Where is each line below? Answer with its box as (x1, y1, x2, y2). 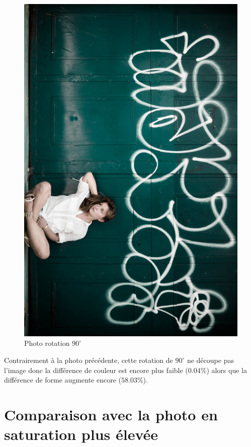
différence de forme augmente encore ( (4, 375, 122, 385)
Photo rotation (24, 338, 70, 348)
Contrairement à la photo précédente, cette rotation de (4, 355, 173, 365)
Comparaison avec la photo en (4, 404, 218, 424)
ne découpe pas (187, 355, 234, 365)
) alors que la (206, 364, 247, 375)
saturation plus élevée (4, 424, 158, 444)
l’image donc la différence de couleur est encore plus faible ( (4, 364, 188, 375)
